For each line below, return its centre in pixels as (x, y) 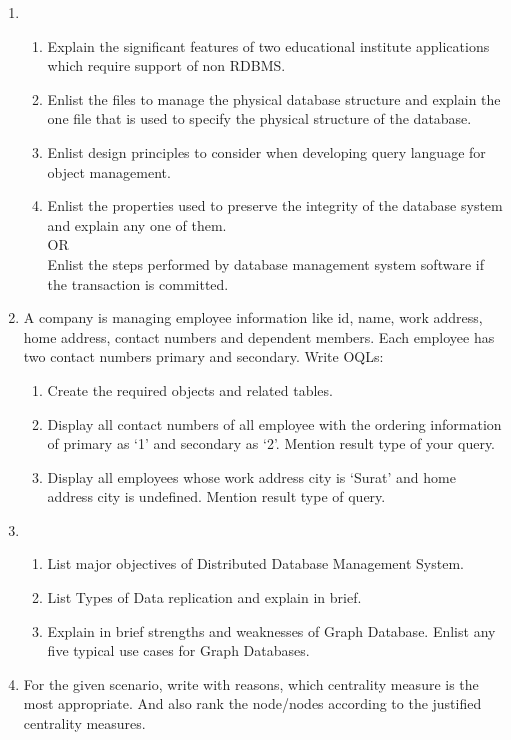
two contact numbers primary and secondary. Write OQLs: (203, 356)
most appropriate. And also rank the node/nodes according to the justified (252, 703)
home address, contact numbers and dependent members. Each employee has (259, 336)
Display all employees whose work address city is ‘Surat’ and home (251, 476)
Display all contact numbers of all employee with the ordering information (274, 423)
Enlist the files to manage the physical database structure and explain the (274, 98)
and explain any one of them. (137, 224)
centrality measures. (84, 723)
